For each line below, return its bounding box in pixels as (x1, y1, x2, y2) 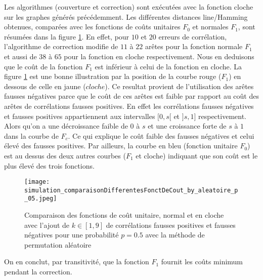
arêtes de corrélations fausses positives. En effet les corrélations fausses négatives (4, 100, 254, 111)
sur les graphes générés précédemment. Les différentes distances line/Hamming (4, 11, 248, 22)
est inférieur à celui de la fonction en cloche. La (95, 61, 242, 71)
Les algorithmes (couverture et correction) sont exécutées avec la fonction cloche (4, 2, 253, 12)
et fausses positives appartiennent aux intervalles (4, 110, 155, 121)
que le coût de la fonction (4, 61, 83, 71)
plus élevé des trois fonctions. (4, 160, 95, 171)
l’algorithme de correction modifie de (4, 41, 118, 52)
